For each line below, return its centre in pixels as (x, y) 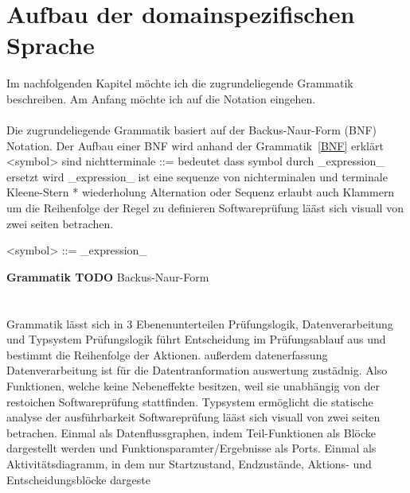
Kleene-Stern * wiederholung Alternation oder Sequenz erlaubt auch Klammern (201, 192)
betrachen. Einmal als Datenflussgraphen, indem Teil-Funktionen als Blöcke (191, 432)
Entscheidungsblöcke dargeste (78, 479)
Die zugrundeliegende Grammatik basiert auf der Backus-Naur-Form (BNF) (192, 130)
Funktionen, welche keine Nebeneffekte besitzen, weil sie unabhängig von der (193, 386)
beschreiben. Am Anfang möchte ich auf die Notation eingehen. (161, 98)
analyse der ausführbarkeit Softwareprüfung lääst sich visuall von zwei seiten (193, 417)
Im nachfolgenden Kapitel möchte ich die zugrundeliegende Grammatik (180, 83)
